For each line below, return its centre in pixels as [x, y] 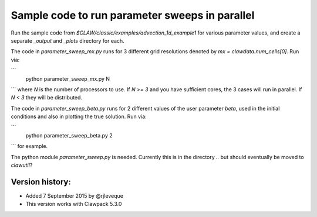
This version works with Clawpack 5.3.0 [74, 204]
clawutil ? [22, 165]
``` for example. [29, 146]
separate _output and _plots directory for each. [68, 40]
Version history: [41, 182]
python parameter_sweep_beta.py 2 [69, 135]
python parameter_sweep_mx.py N [68, 78]
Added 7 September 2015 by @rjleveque [74, 195]
